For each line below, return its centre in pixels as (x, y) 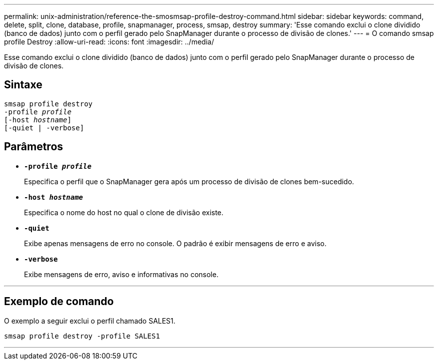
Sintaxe (23, 85)
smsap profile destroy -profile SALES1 (82, 336)
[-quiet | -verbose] (44, 128)
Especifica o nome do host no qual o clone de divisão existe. (124, 212)
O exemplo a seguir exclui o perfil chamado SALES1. (90, 321)
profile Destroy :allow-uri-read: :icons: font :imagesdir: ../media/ (109, 42)
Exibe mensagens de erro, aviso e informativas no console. (121, 274)
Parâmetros (34, 147)
